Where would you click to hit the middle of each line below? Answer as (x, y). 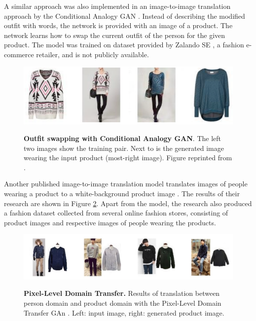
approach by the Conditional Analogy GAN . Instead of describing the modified (125, 16)
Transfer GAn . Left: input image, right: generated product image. (124, 312)
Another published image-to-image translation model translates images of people (126, 184)
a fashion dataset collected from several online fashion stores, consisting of (116, 213)
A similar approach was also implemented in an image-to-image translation (117, 6)
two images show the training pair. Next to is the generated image (124, 148)
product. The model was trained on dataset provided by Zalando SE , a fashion (124, 45)
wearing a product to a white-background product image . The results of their (122, 194)
